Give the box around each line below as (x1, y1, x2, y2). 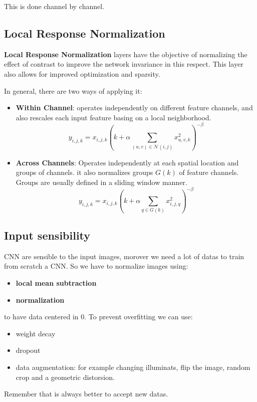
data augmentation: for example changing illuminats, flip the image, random (16, 361, 250, 372)
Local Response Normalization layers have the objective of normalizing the (4, 49, 247, 59)
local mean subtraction (16, 277, 97, 288)
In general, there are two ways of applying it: (4, 85, 142, 96)
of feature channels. (179, 167, 239, 177)
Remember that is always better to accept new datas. (4, 388, 168, 399)
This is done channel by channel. (4, 1, 105, 11)
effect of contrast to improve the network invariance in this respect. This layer (4, 59, 243, 69)
